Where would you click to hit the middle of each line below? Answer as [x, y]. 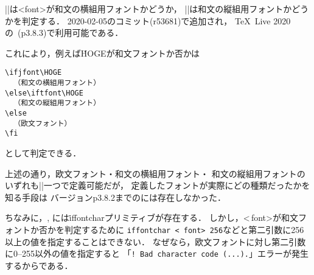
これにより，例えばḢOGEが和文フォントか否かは [103, 53]
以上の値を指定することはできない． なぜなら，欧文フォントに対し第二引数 [155, 241]
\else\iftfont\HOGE [44, 93]
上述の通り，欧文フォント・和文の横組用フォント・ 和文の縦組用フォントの [155, 173]
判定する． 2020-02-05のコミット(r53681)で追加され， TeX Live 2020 [156, 20]
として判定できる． [43, 152]
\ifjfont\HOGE [33, 73]
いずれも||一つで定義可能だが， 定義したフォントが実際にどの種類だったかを [158, 185]
